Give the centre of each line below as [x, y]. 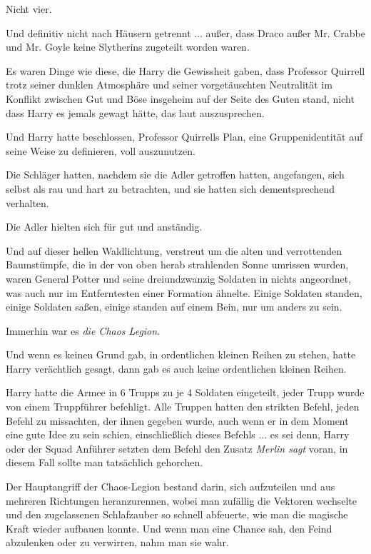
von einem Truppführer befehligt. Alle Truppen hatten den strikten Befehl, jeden [183, 407]
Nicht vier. [29, 9]
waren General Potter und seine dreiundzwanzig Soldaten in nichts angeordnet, [179, 278]
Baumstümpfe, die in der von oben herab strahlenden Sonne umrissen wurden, [177, 265]
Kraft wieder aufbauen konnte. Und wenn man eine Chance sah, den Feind [169, 528]
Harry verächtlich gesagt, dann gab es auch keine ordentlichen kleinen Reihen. [176, 368]
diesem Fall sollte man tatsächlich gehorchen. [105, 462]
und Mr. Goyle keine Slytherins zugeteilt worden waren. [128, 47]
